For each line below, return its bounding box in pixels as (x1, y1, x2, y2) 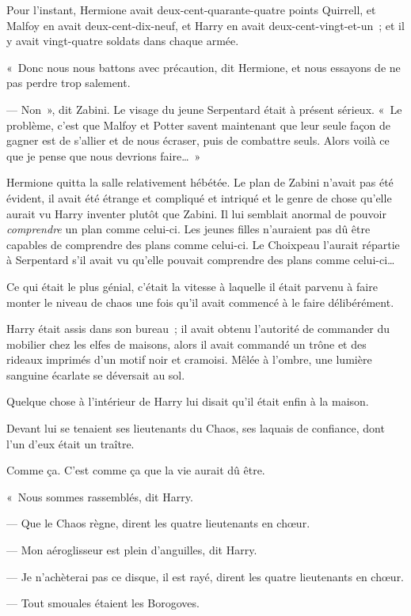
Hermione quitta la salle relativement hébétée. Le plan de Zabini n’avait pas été (6, 174, 394, 191)
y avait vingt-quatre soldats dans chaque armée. (6, 32, 239, 49)
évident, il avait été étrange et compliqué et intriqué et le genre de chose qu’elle (6, 189, 392, 206)
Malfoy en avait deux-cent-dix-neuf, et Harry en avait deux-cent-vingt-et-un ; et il (6, 17, 405, 33)
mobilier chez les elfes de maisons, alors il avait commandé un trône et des (6, 335, 367, 352)
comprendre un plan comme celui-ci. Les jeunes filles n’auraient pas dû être (6, 221, 371, 237)
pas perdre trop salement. (6, 74, 131, 91)
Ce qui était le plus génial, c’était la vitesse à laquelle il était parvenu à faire (6, 278, 378, 294)
